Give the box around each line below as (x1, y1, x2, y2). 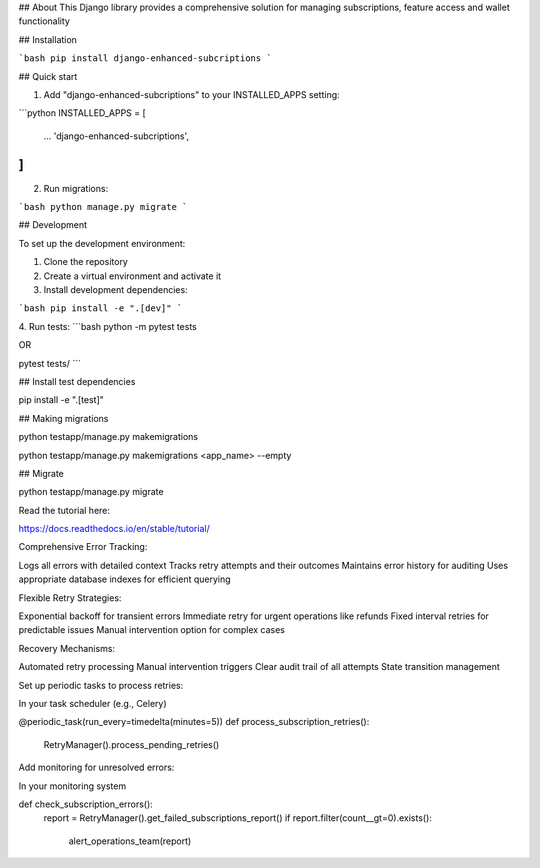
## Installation (18, 33, 77, 45)
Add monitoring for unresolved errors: (18, 761, 175, 774)
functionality (18, 15, 70, 27)
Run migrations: (43, 182, 109, 194)
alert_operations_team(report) (68, 835, 192, 847)
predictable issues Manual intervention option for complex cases (18, 624, 285, 636)
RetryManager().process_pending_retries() (43, 738, 220, 750)
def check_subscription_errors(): (18, 798, 154, 810)
